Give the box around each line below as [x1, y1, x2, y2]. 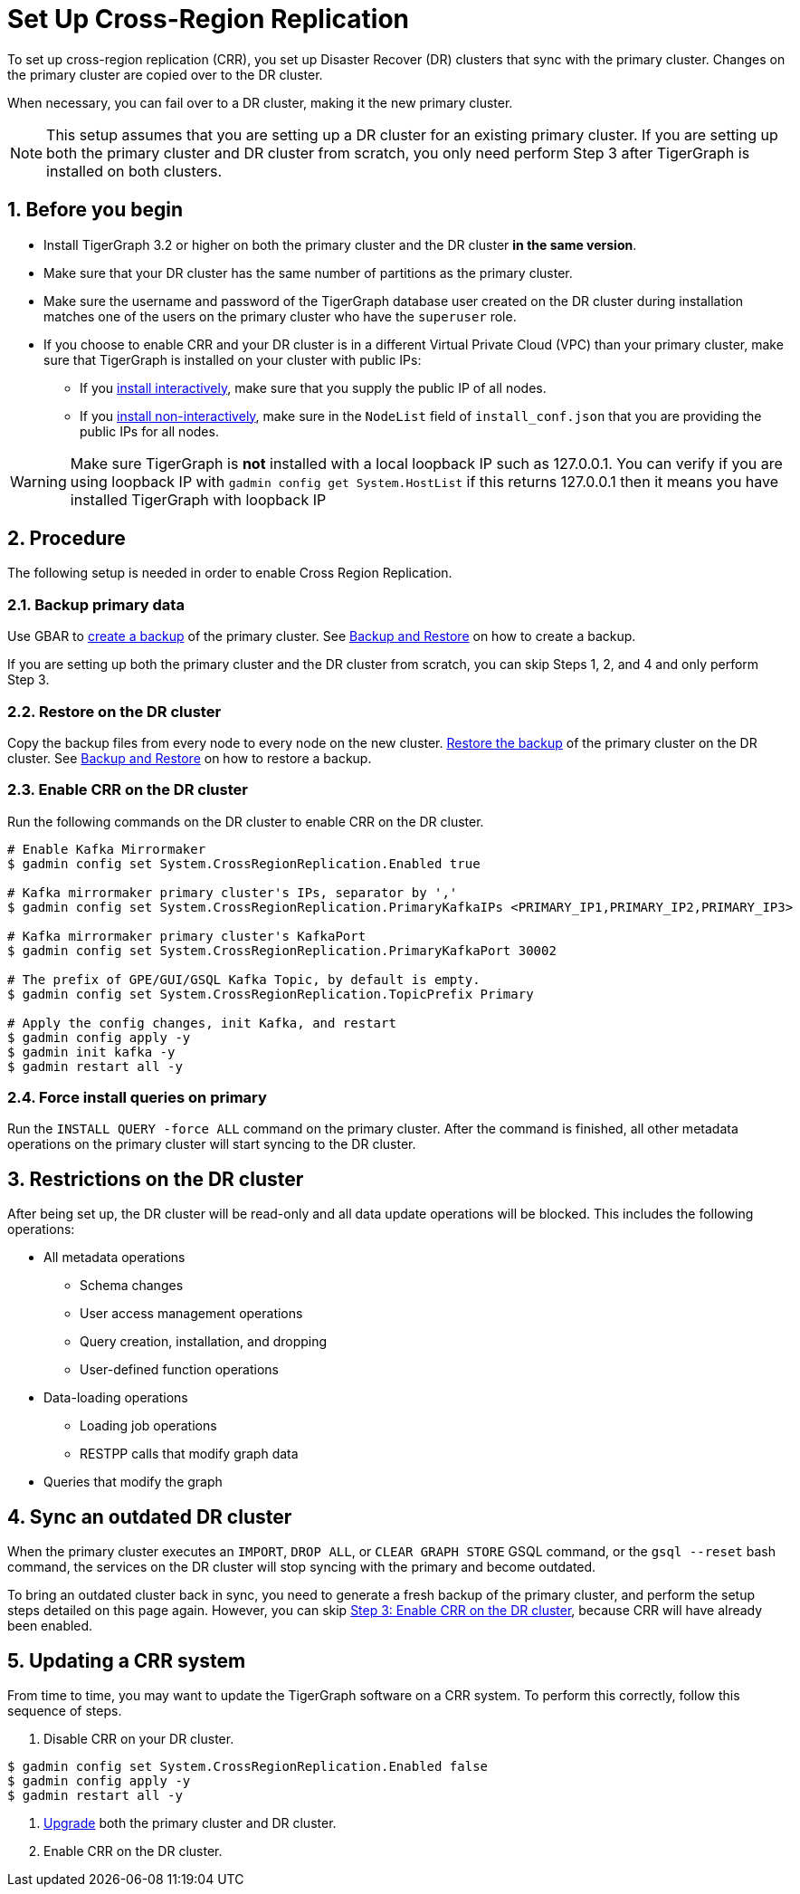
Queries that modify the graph [43, 1474, 223, 1490]
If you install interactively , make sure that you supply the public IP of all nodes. [80, 379, 547, 396]
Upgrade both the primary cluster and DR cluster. [43, 1814, 337, 1831]
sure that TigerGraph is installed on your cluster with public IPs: [43, 351, 422, 368]
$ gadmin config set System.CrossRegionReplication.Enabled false [7, 1758, 489, 1774]
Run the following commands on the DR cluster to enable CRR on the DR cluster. [7, 813, 484, 829]
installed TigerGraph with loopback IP [70, 490, 327, 509]
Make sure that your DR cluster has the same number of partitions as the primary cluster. [43, 264, 573, 281]
